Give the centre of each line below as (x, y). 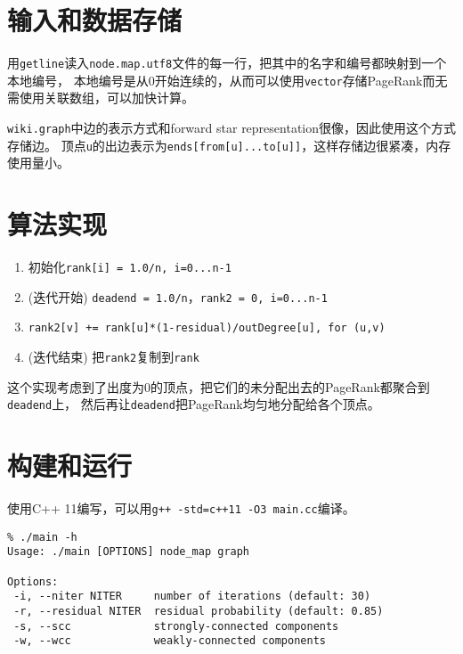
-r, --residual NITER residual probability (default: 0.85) (199, 611)
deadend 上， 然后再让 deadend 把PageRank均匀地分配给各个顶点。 (194, 404)
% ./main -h (42, 537)
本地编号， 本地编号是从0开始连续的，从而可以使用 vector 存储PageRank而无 (227, 80)
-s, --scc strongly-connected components (176, 626)
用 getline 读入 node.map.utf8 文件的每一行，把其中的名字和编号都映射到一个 (227, 63)
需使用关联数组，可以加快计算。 (101, 98)
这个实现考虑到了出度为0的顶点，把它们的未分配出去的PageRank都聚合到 (219, 386)
